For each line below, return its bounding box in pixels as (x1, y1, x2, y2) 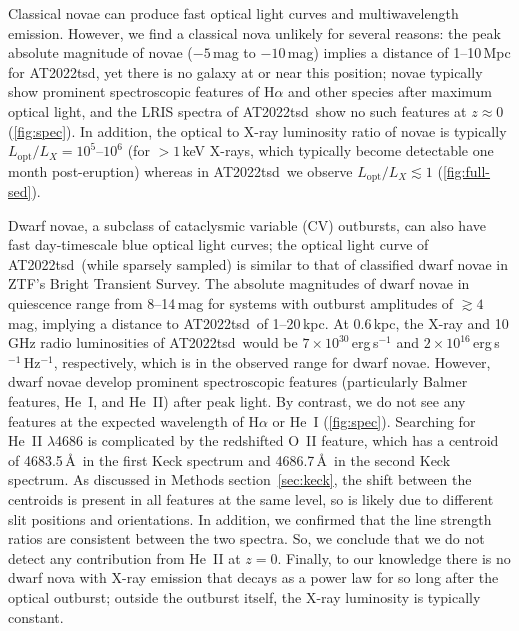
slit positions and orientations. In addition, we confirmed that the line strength (8, 508, 492, 529)
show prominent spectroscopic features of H (8, 81, 275, 102)
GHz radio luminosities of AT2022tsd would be (8, 332, 298, 353)
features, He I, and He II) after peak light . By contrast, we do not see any (8, 391, 466, 411)
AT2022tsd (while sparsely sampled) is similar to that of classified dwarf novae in (8, 253, 509, 274)
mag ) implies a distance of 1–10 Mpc (287, 42, 511, 63)
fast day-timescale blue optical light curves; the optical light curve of (8, 234, 429, 255)
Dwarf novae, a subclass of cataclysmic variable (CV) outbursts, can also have (8, 214, 486, 235)
